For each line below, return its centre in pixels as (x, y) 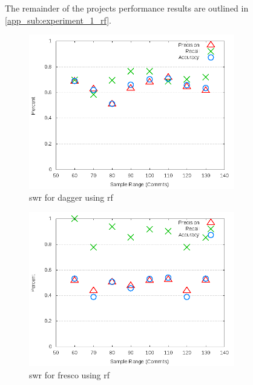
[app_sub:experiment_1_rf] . (58, 20)
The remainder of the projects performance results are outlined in (127, 8)
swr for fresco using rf (70, 374)
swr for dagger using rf (71, 197)
